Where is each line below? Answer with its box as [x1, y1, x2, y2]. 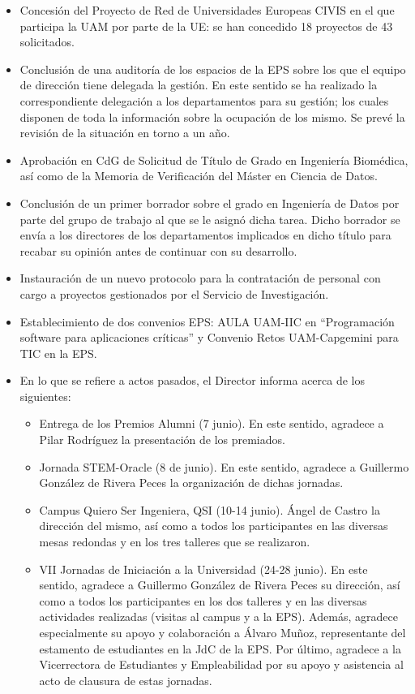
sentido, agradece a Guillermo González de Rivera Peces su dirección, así [39, 576, 400, 593]
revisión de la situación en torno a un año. [19, 124, 230, 141]
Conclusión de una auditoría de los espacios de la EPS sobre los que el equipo [19, 60, 406, 77]
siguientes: [19, 387, 71, 404]
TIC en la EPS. [19, 344, 97, 361]
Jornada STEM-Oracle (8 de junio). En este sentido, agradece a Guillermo [39, 458, 409, 475]
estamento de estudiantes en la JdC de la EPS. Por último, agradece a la [39, 640, 401, 657]
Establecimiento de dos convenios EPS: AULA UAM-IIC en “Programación [19, 313, 395, 330]
